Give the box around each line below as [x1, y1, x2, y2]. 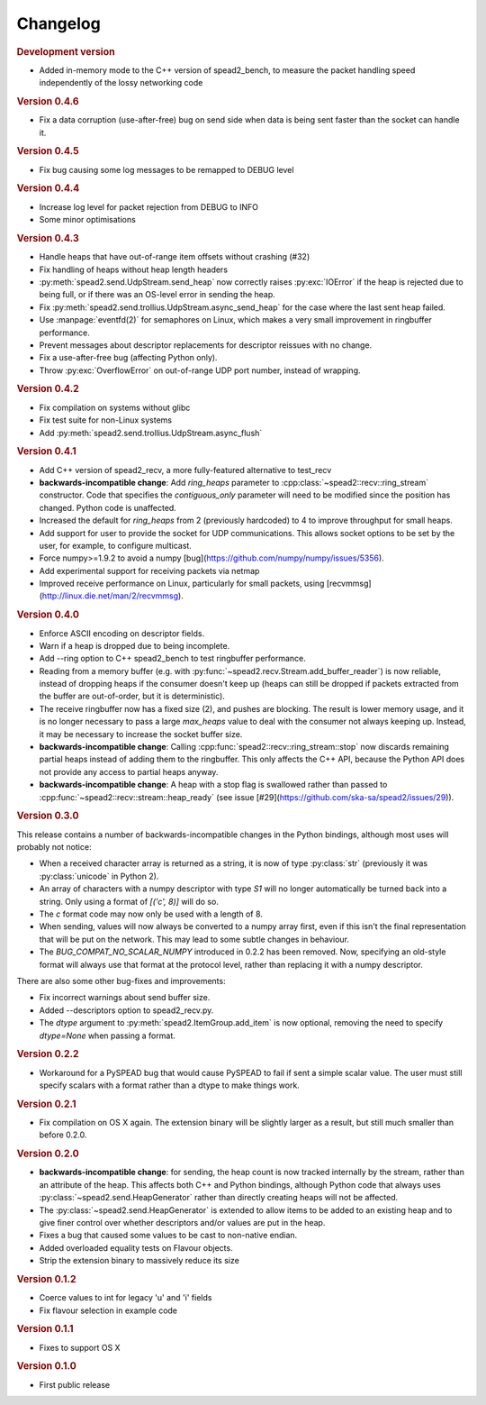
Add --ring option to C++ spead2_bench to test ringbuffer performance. [39, 653, 306, 664]
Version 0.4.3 [16, 232, 80, 244]
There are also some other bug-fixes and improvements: [16, 975, 226, 986]
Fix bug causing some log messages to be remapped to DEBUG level [39, 164, 294, 175]
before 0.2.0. [39, 1129, 87, 1140]
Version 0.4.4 [16, 182, 80, 195]
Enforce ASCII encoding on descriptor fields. [39, 627, 205, 639]
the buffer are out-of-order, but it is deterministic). [39, 690, 225, 702]
